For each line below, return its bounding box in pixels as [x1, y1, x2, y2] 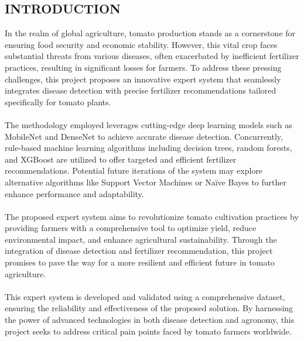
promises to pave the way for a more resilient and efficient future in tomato [5, 256, 275, 268]
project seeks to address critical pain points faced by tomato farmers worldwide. [5, 325, 292, 337]
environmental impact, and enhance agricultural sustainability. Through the [5, 233, 277, 245]
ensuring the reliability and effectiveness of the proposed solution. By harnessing [5, 302, 293, 314]
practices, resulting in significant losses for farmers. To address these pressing [5, 61, 282, 73]
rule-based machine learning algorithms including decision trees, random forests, [5, 142, 292, 154]
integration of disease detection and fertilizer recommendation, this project [5, 244, 273, 257]
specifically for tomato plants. [5, 95, 111, 108]
